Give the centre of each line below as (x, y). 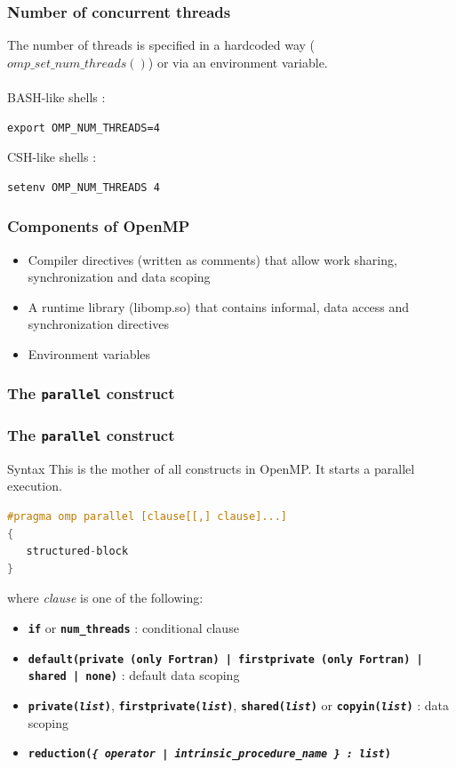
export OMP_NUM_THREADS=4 (84, 128)
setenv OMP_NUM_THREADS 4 (84, 187)
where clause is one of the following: (105, 598)
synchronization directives (98, 324)
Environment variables (89, 353)
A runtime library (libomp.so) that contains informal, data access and (219, 306)
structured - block (77, 552)
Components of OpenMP (99, 226)
